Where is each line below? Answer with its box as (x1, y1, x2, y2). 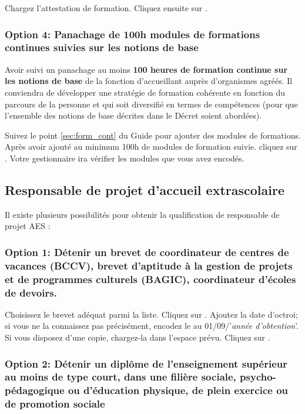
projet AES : (5, 220, 51, 232)
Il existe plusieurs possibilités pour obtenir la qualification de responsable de (5, 208, 280, 220)
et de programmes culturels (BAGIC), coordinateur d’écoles (5, 271, 296, 286)
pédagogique (5, 383, 65, 398)
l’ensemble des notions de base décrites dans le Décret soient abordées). (5, 109, 262, 122)
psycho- (240, 369, 276, 384)
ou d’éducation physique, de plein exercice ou (68, 383, 289, 398)
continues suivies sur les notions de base (5, 40, 199, 55)
